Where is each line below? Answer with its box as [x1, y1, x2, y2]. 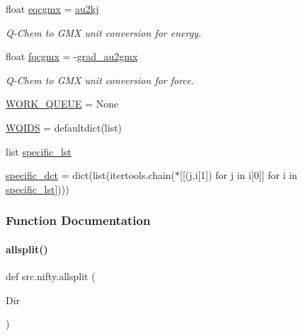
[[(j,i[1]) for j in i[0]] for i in [180, 168, 297, 183]
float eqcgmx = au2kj [6, 1, 99, 16]
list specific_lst [6, 144, 72, 158]
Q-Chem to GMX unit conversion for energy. [6, 25, 202, 40]
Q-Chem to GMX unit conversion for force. [6, 72, 194, 87]
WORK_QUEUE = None [6, 96, 119, 111]
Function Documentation [6, 212, 151, 229]
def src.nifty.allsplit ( [6, 268, 96, 283]
